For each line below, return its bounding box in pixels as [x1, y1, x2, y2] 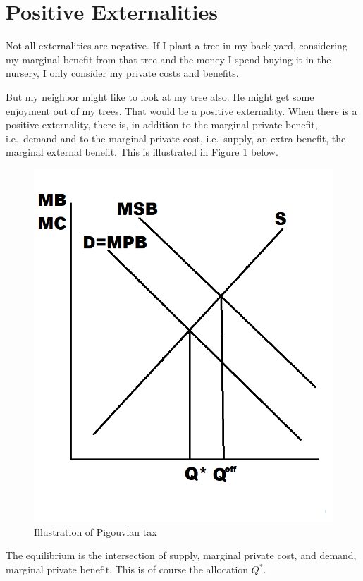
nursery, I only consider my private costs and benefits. [6, 66, 239, 80]
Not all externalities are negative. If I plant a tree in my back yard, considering [6, 38, 347, 53]
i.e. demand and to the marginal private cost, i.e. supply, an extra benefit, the [6, 130, 346, 145]
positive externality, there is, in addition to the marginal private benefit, [6, 117, 318, 132]
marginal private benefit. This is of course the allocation [6, 562, 249, 577]
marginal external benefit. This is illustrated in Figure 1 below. [6, 145, 278, 159]
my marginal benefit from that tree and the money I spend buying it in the [6, 51, 331, 66]
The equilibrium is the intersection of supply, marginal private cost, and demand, [6, 548, 357, 563]
